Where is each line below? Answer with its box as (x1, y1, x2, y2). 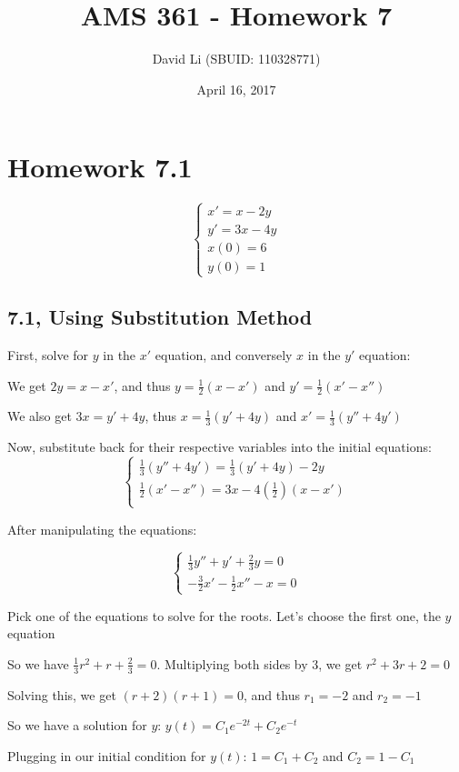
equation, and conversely (155, 346, 293, 365)
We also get (7, 406, 72, 426)
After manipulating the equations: (7, 519, 197, 538)
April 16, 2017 (196, 79, 276, 98)
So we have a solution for (7, 716, 147, 735)
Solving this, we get (7, 685, 116, 704)
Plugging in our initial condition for (7, 746, 206, 765)
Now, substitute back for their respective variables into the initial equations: (7, 437, 432, 456)
